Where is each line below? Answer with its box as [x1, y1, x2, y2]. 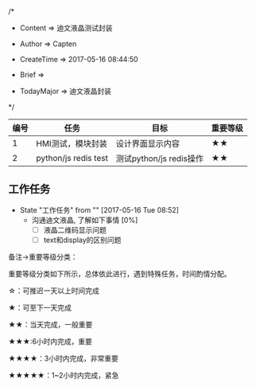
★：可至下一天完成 [8, 303, 72, 312]
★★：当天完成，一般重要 [8, 319, 93, 329]
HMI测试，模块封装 [36, 139, 107, 149]
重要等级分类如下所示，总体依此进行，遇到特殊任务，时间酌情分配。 [8, 268, 231, 278]
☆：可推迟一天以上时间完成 [8, 286, 99, 295]
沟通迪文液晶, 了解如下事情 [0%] [31, 215, 138, 225]
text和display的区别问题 [43, 235, 122, 244]
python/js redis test [36, 153, 109, 163]
